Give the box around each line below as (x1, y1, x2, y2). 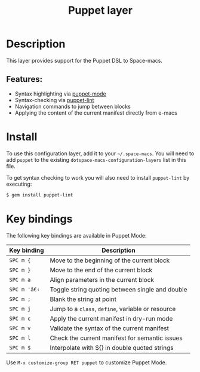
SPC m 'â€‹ (9, 286, 40, 293)
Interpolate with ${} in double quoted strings (50, 343, 174, 352)
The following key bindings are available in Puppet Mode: (6, 232, 147, 239)
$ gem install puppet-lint (6, 192, 73, 198)
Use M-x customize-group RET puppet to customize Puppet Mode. (6, 359, 167, 366)
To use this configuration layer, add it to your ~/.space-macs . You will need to (6, 150, 195, 157)
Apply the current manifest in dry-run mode (50, 314, 173, 322)
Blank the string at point (50, 295, 116, 303)
